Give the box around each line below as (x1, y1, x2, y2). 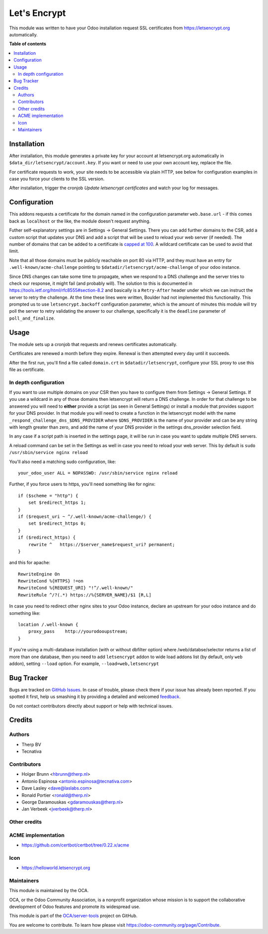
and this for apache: (9, 560, 51, 566)
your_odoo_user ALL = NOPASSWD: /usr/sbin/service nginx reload (18, 470, 178, 475)
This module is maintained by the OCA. (9, 888, 89, 894)
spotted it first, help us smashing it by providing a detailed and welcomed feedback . (9, 694, 181, 700)
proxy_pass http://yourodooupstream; (28, 629, 129, 634)
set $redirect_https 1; (28, 500, 86, 505)
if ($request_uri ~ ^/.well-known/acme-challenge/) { (18, 513, 151, 519)
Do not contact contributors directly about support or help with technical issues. (9, 702, 173, 709)
